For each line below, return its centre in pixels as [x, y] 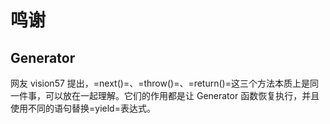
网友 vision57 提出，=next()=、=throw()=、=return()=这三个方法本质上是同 [164, 83]
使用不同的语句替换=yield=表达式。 [83, 108]
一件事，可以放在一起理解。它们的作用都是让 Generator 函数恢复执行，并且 [165, 95]
